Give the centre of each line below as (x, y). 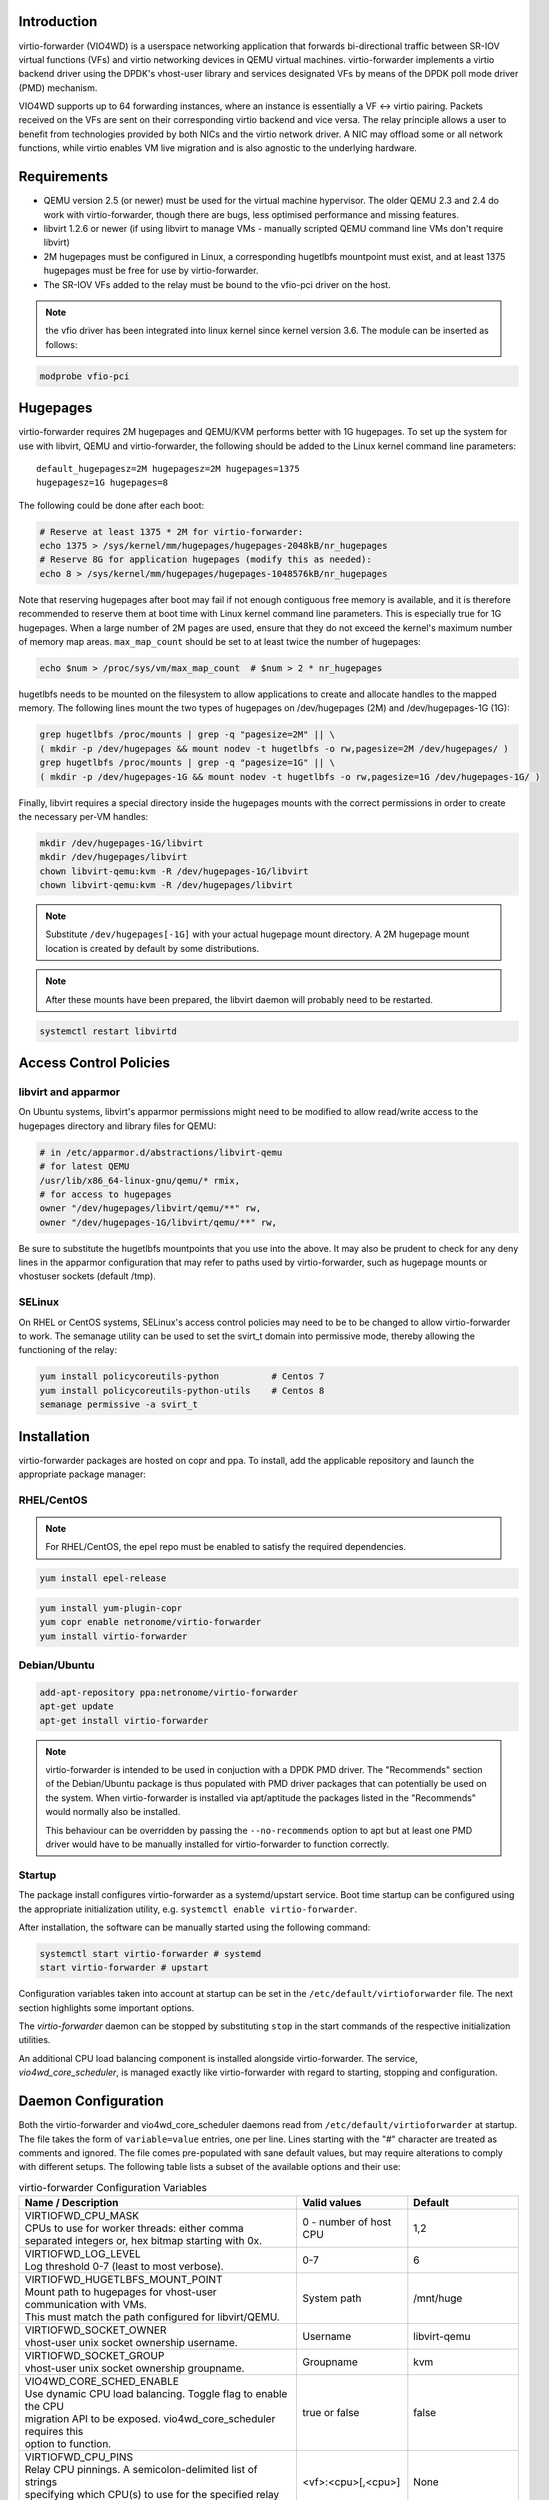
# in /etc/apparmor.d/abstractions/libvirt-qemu (161, 1152)
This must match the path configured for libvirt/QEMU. (152, 2317)
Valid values (331, 2203)
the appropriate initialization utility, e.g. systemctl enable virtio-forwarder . (188, 1909)
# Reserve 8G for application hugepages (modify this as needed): (205, 559)
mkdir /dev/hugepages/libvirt (113, 857)
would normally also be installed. (113, 1812)
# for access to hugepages (105, 1194)
